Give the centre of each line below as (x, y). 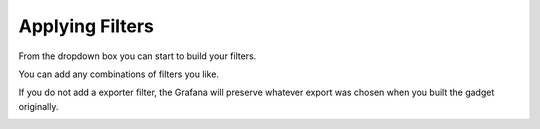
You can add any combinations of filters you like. (119, 74)
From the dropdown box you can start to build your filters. (137, 56)
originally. (38, 106)
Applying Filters (86, 26)
